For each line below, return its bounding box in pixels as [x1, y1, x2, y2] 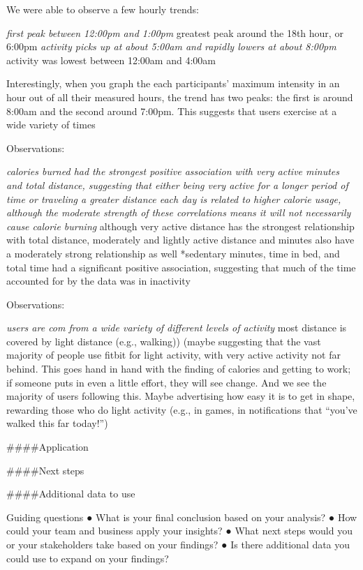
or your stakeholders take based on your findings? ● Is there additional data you [6, 537, 350, 551]
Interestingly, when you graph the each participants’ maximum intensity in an [6, 76, 340, 91]
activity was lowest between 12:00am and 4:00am [6, 52, 216, 67]
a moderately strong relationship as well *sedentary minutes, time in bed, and [6, 246, 340, 260]
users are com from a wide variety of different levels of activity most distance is [6, 320, 347, 335]
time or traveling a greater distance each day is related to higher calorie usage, [6, 191, 341, 206]
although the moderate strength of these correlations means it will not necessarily [6, 205, 351, 220]
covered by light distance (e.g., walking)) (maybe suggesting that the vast [6, 333, 321, 348]
